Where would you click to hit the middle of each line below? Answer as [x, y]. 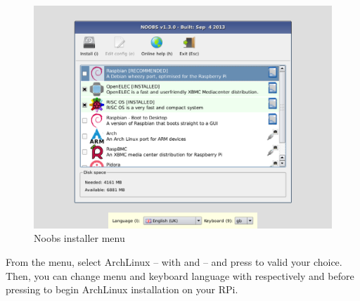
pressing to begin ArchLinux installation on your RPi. [122, 289]
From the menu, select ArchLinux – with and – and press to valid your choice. [174, 261]
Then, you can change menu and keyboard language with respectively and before [180, 275]
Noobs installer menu [79, 238]
